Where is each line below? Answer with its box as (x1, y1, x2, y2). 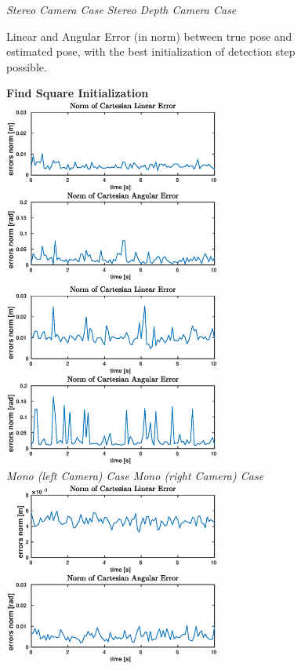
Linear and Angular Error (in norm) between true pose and (6, 27, 292, 44)
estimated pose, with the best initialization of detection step (6, 43, 296, 60)
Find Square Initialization (6, 85, 149, 101)
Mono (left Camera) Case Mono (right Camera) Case (6, 468, 264, 484)
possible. (6, 58, 47, 75)
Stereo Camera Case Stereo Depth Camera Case (6, 2, 237, 17)
